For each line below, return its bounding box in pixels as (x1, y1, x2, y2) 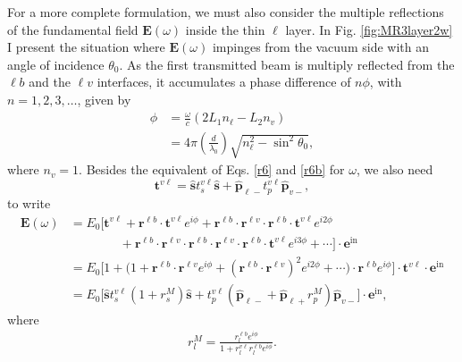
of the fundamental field (7, 20, 139, 38)
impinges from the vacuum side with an (212, 38, 429, 56)
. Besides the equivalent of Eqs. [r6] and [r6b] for (79, 160, 345, 179)
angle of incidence (7, 55, 105, 73)
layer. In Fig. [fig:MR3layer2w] (285, 20, 453, 38)
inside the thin (185, 20, 265, 38)
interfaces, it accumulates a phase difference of (97, 72, 351, 91)
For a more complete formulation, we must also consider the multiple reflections (7, 3, 444, 21)
